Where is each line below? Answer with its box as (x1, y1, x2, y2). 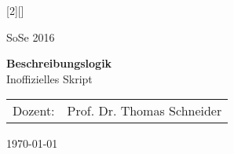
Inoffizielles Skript (6, 70, 93, 86)
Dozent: (13, 101, 55, 120)
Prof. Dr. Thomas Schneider (67, 101, 222, 120)
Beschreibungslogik (6, 55, 112, 71)
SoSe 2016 (6, 28, 55, 45)
